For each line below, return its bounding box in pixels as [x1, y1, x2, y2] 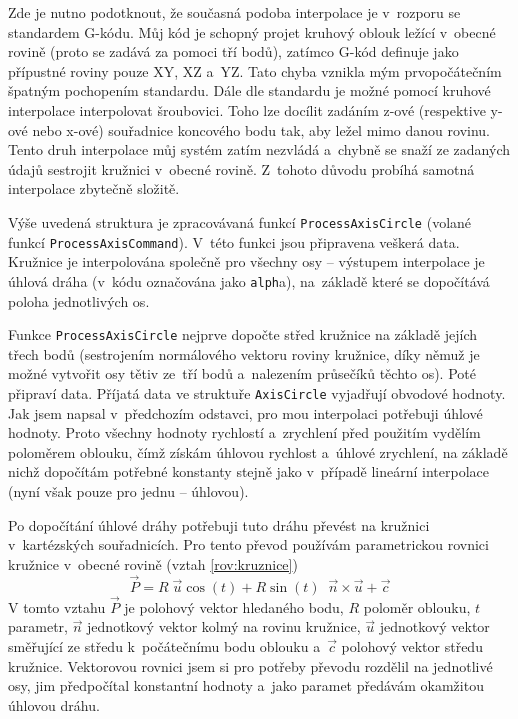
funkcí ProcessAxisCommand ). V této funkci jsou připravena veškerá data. [8, 231, 460, 252]
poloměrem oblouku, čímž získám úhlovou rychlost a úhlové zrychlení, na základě [8, 441, 508, 462]
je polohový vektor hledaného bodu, [124, 596, 344, 617]
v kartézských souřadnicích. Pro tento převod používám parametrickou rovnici [8, 534, 489, 555]
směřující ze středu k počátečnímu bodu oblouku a [8, 635, 321, 656]
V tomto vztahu [8, 596, 106, 617]
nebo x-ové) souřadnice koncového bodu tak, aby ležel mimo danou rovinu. [32, 119, 490, 140]
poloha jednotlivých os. [8, 290, 150, 311]
